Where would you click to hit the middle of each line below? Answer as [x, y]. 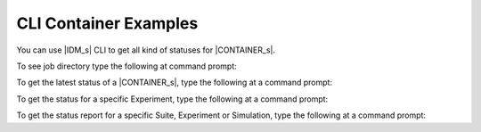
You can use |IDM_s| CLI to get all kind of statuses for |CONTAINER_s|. [146, 50]
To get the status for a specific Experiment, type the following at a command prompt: [172, 99]
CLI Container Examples [107, 23]
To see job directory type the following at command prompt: [126, 66]
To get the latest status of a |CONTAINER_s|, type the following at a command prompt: [175, 82]
